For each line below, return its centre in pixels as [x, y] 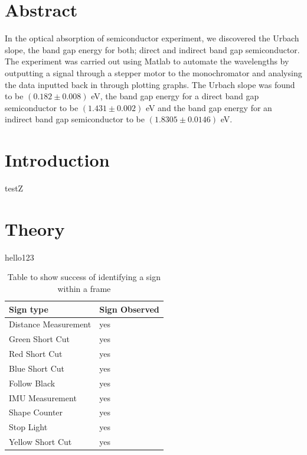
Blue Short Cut [37, 368]
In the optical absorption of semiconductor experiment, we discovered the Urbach [152, 38]
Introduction [57, 160]
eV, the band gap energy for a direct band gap [175, 96]
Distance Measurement [50, 324]
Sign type [29, 309]
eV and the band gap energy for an [209, 107]
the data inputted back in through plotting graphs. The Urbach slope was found [150, 84]
